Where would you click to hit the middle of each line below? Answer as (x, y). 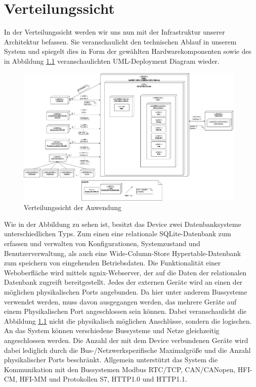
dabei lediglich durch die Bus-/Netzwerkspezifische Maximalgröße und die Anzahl (128, 350)
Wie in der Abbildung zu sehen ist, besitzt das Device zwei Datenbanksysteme (123, 224)
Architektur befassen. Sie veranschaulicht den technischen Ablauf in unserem (120, 41)
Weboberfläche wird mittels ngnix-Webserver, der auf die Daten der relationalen (125, 272)
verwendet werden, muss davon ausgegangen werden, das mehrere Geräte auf (120, 301)
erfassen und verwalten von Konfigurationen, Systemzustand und (102, 243)
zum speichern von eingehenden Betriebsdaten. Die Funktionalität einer (112, 263)
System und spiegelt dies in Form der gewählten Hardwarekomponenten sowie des (128, 51)
